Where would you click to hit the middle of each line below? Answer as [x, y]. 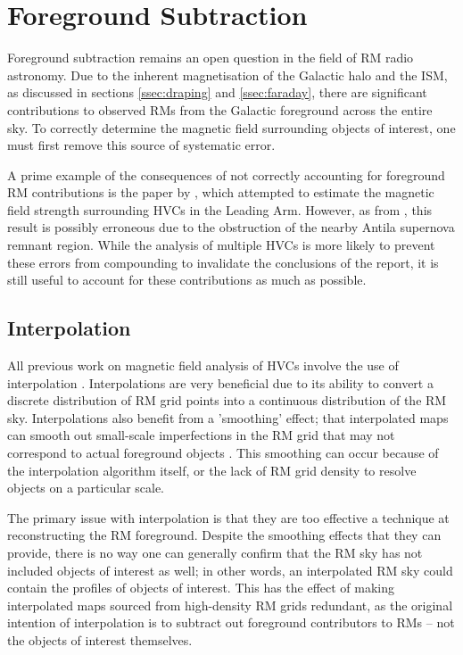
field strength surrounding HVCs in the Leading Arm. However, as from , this [220, 209]
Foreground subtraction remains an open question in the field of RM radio [211, 58]
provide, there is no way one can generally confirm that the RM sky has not [215, 552]
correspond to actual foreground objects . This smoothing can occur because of [223, 453]
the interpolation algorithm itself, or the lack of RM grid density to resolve [212, 470]
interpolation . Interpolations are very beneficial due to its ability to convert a [220, 382]
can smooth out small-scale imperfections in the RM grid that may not [201, 435]
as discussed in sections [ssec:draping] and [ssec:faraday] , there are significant [217, 92]
